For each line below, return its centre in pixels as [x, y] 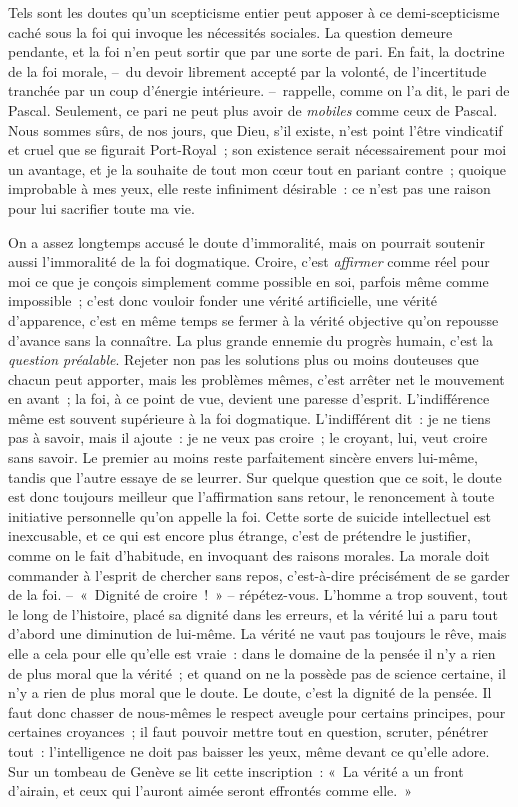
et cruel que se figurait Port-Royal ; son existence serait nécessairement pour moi [257, 149]
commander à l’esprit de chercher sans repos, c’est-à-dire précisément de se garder [259, 574]
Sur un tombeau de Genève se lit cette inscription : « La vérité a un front [236, 770]
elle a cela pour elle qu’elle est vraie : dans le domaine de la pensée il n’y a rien [252, 653]
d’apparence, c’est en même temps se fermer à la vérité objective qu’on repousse [253, 319]
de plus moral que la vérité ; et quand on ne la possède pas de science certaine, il [257, 672]
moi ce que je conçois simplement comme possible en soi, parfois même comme [248, 280]
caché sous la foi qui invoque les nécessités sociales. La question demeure [230, 31]
